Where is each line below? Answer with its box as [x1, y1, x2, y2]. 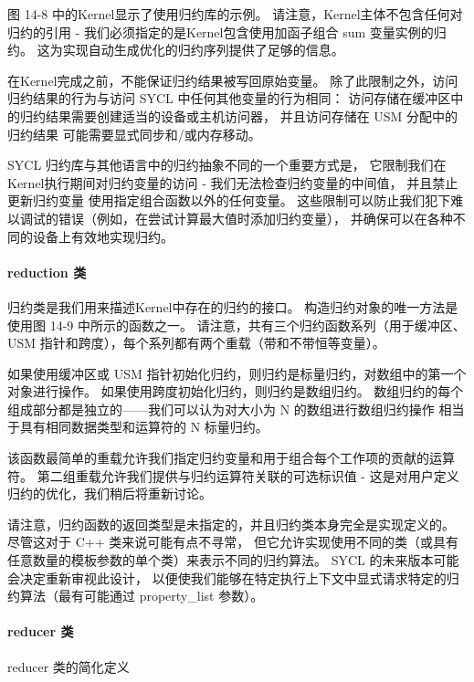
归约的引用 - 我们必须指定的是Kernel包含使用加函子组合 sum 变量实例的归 [7, 22, 447, 41]
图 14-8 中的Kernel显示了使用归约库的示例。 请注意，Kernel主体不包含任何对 [7, 5, 463, 23]
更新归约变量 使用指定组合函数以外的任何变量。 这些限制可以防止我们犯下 [7, 191, 451, 210]
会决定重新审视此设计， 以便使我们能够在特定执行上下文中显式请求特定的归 [7, 568, 459, 587]
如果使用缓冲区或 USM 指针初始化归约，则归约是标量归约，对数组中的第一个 [7, 363, 467, 383]
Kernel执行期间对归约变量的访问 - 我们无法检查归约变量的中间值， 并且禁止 [7, 173, 458, 192]
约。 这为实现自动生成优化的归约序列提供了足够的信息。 [7, 40, 344, 59]
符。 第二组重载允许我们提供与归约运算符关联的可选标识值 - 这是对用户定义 [7, 466, 459, 485]
